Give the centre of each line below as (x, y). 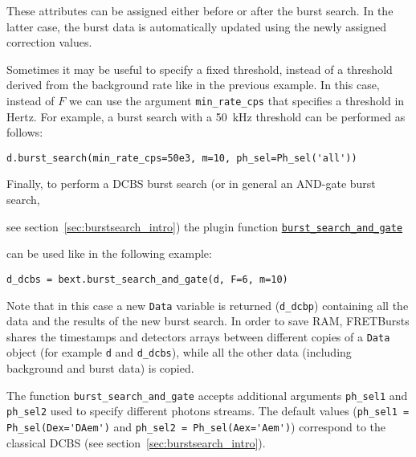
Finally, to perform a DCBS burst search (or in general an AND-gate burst (191, 184)
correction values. (49, 42)
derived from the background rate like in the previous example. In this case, (193, 85)
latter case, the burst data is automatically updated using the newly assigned (197, 26)
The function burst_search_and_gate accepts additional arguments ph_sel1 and (207, 395)
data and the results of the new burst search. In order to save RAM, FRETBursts (208, 321)
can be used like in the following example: (109, 253)
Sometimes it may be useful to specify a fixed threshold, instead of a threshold (200, 69)
